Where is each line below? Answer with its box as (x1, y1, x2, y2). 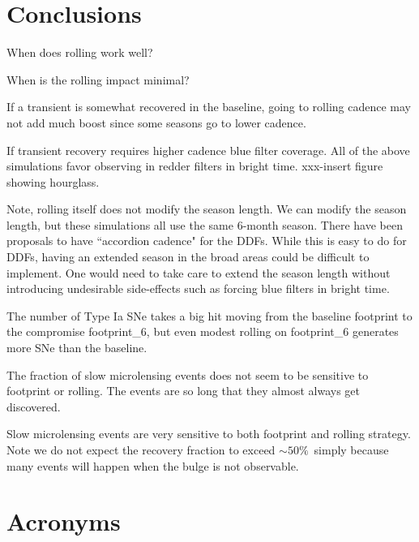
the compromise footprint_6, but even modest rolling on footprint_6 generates (6, 323, 399, 340)
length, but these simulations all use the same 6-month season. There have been (6, 216, 403, 233)
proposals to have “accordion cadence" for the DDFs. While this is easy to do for (6, 232, 407, 249)
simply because (314, 441, 389, 458)
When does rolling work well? (6, 44, 153, 61)
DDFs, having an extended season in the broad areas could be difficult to (6, 248, 370, 265)
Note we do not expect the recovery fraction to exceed (6, 441, 276, 458)
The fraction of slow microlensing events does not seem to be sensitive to (6, 366, 369, 383)
